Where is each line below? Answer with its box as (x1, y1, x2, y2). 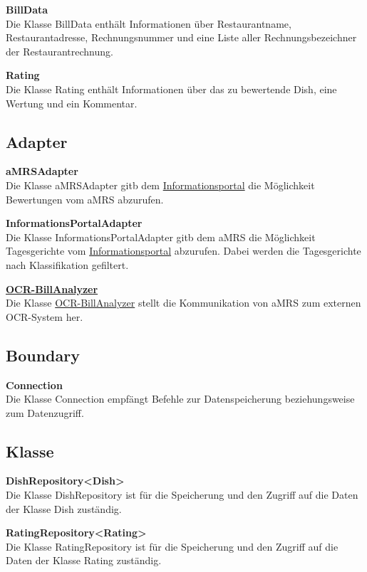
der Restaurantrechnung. (6, 43, 113, 58)
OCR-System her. (6, 309, 83, 324)
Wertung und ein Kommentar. (6, 95, 138, 110)
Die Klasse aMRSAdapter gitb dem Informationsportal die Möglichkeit (6, 177, 315, 192)
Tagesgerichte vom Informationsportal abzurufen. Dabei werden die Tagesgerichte (6, 243, 361, 258)
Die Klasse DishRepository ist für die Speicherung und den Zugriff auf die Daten (6, 487, 358, 502)
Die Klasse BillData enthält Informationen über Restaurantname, (6, 16, 291, 31)
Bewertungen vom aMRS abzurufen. (6, 191, 164, 206)
